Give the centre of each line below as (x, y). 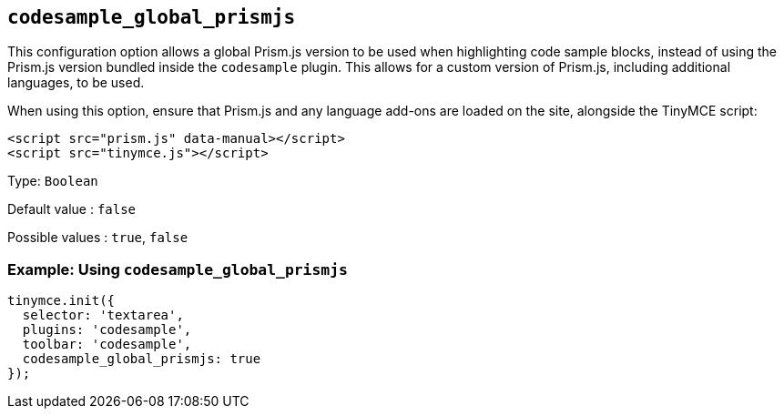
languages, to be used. (76, 83)
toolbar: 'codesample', (107, 345)
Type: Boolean (53, 181)
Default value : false (72, 209)
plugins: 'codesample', (107, 330)
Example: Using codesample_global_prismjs (178, 269)
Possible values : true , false (98, 238)
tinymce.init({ (61, 301)
